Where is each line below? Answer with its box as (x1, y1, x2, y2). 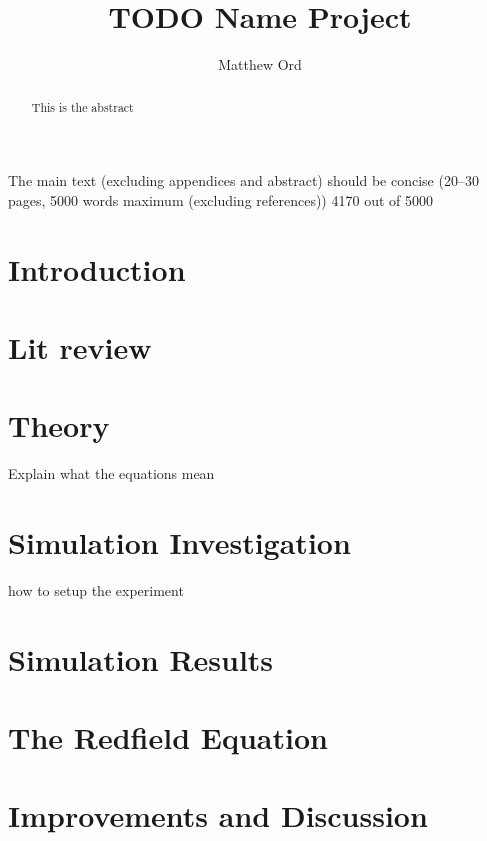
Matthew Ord (218, 54, 302, 75)
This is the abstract (31, 98, 134, 115)
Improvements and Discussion (8, 795, 428, 836)
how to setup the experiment (8, 579, 184, 600)
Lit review (8, 326, 152, 367)
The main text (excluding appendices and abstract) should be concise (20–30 (8, 170, 479, 191)
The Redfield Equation (8, 717, 328, 758)
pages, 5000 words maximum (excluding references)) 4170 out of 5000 (8, 189, 433, 210)
